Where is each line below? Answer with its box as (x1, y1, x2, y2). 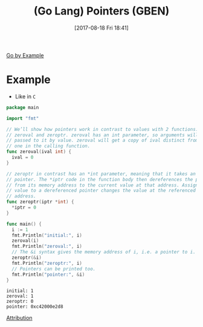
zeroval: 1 (6, 293, 34, 299)
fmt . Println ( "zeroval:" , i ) (11, 243, 83, 250)
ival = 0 (11, 154, 34, 160)
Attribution (6, 314, 33, 322)
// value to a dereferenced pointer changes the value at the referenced (6, 188, 196, 194)
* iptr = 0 (11, 205, 36, 211)
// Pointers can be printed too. (11, 265, 96, 272)
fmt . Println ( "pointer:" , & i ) (11, 271, 85, 278)
